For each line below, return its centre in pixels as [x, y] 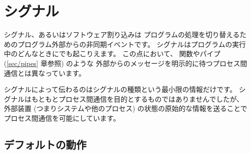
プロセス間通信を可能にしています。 [62, 118]
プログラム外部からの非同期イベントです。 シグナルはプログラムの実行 [132, 44]
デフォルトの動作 [45, 144]
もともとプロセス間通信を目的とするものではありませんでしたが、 [137, 99]
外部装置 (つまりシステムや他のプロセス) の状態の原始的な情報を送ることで [126, 108]
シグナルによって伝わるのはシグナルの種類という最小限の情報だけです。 [120, 89]
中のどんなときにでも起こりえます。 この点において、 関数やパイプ [112, 54]
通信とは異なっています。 [45, 73]
